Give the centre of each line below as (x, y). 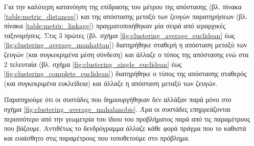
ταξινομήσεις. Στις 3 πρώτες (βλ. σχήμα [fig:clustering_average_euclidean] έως (119, 35)
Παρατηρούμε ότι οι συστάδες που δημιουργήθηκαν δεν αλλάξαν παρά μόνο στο (118, 99)
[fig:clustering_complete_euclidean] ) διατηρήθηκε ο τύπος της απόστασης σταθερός (125, 73)
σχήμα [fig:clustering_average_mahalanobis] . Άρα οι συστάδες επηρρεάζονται (117, 109)
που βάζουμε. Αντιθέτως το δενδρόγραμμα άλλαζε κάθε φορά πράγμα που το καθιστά (125, 128)
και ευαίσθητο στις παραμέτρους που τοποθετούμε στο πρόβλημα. (97, 137)
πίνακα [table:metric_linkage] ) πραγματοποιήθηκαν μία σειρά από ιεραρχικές (115, 26)
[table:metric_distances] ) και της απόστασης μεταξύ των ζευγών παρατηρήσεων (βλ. (126, 16)
